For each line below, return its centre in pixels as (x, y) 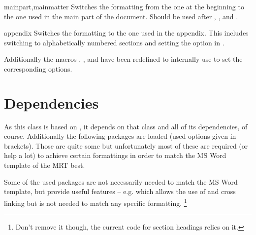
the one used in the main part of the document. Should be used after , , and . (121, 16)
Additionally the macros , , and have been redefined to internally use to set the (123, 59)
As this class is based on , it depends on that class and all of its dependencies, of (126, 126)
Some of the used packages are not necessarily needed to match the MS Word (121, 181)
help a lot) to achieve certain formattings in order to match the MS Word (115, 155)
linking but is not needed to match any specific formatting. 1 (96, 202)
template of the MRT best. (45, 165)
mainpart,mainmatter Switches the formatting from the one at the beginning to (124, 6)
